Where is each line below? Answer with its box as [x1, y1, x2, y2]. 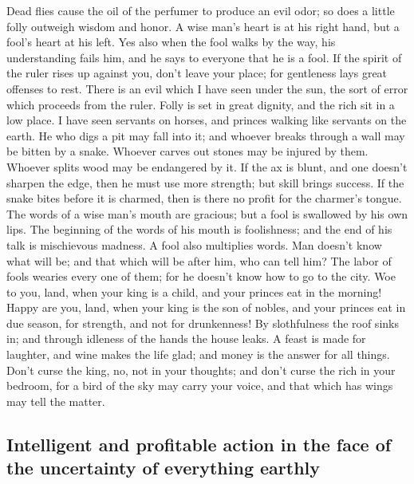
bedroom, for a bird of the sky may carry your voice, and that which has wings [6, 377, 393, 394]
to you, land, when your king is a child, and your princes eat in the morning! [6, 283, 382, 300]
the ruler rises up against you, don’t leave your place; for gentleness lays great [6, 65, 388, 81]
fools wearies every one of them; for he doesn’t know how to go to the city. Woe [6, 268, 396, 285]
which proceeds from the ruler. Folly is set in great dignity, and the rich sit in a [6, 96, 395, 112]
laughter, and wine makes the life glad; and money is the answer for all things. [6, 346, 390, 363]
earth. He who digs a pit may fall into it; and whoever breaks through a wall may [6, 127, 405, 144]
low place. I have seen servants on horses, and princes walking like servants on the [6, 112, 407, 128]
